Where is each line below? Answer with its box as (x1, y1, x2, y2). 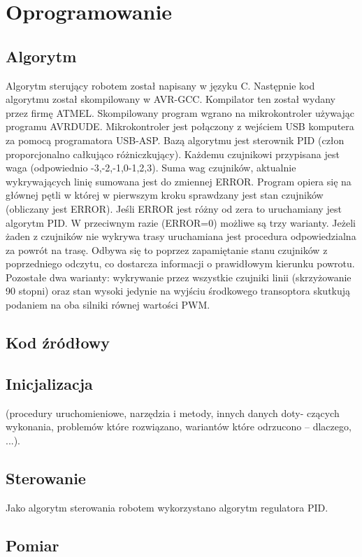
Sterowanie (6, 467, 86, 488)
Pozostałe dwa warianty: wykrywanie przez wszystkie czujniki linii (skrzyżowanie (6, 269, 352, 284)
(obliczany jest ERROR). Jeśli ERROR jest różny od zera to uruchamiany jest (6, 201, 342, 216)
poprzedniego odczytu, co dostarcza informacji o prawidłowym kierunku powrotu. (6, 256, 355, 271)
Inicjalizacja (6, 372, 93, 394)
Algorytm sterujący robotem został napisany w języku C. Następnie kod (6, 78, 315, 92)
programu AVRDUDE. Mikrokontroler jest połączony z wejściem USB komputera (6, 119, 354, 134)
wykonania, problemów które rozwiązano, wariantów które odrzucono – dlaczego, (6, 419, 352, 434)
